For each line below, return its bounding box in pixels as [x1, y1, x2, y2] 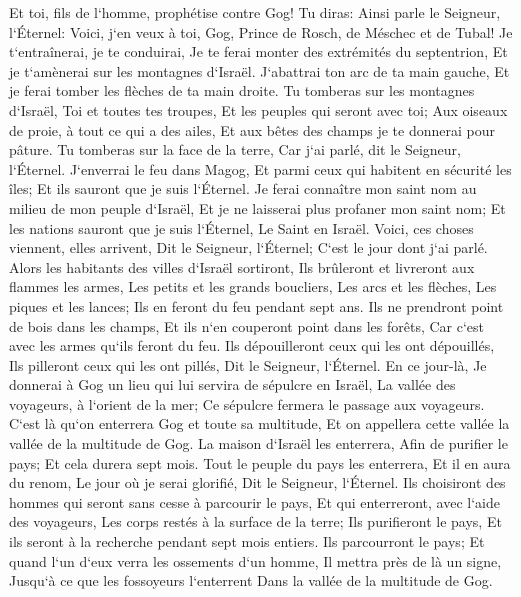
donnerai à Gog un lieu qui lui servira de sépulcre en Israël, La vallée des [9, 374, 456, 395]
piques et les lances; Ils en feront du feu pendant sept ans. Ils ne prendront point [9, 295, 504, 316]
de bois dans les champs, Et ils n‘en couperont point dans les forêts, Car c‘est [9, 315, 485, 336]
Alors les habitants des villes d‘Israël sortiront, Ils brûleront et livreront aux [9, 256, 475, 277]
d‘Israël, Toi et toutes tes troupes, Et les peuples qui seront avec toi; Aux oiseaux [9, 99, 508, 120]
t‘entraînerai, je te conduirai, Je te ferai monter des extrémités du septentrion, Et [9, 41, 508, 62]
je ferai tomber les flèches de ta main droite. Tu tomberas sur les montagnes [9, 80, 475, 101]
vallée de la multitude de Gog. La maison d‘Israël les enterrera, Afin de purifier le [9, 433, 508, 454]
